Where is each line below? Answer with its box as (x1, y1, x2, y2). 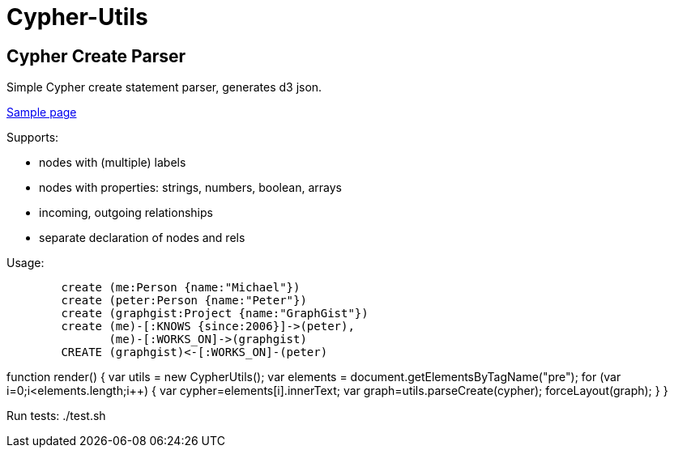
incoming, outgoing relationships (39, 206, 213, 220)
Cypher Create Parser (6, 45, 186, 66)
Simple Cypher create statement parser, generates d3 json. (6, 80, 322, 95)
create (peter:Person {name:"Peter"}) (61, 294, 307, 308)
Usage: (6, 256, 45, 270)
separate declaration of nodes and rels (39, 231, 245, 245)
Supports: (6, 130, 59, 145)
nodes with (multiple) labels (39, 155, 186, 170)
